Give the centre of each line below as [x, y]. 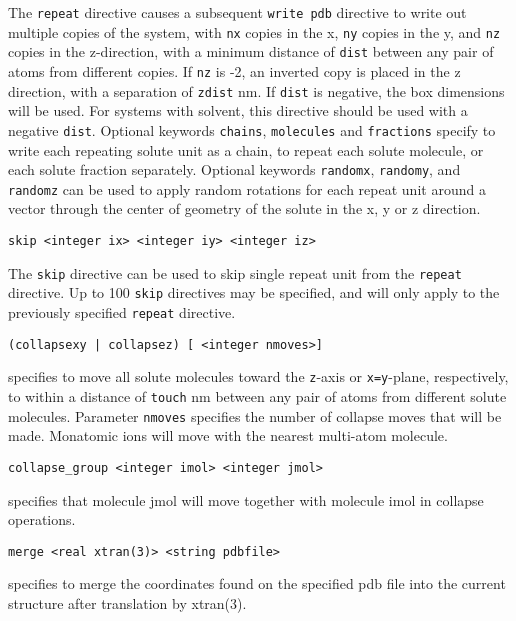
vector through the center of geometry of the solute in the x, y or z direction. [244, 208]
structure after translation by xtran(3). [127, 602]
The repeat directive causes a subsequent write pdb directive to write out [237, 12]
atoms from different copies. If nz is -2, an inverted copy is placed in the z [234, 70]
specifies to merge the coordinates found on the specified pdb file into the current [257, 583]
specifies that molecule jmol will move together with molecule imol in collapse [246, 499]
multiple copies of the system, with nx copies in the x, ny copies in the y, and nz [254, 31]
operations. [42, 519]
